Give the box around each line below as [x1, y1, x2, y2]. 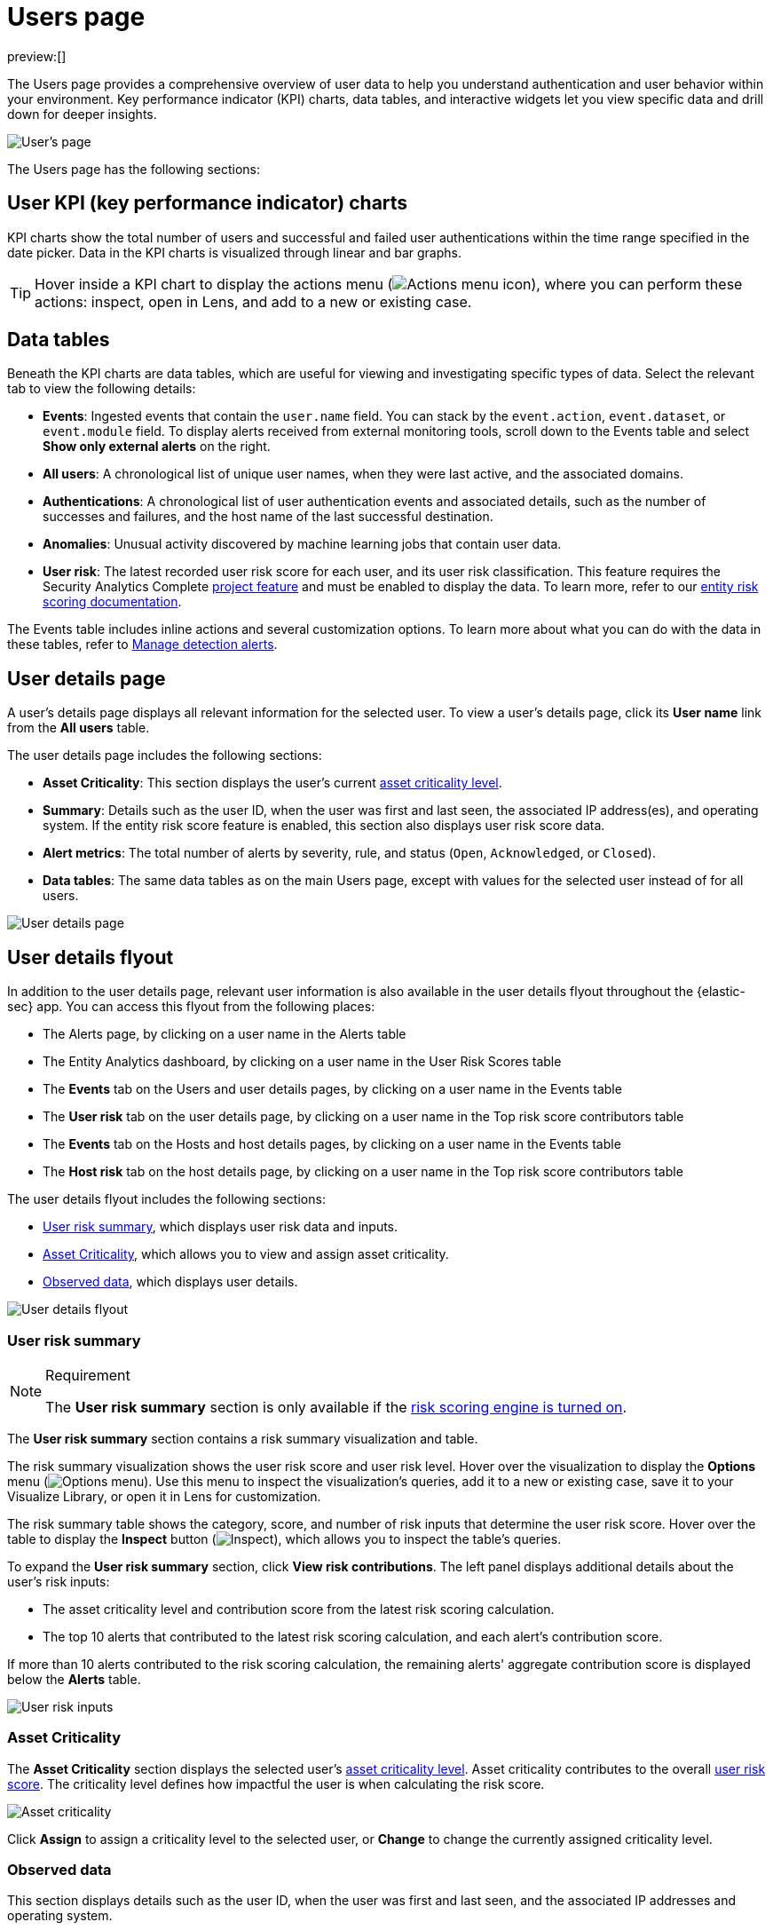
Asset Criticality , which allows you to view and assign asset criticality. [43, 1246, 449, 1262]
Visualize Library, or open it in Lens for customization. [7, 1488, 321, 1504]
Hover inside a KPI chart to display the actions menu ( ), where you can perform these [35, 274, 743, 293]
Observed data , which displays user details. [43, 1274, 298, 1290]
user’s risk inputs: [7, 1573, 110, 1589]
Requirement [45, 1365, 130, 1384]
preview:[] [7, 48, 67, 64]
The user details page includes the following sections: [7, 747, 322, 763]
